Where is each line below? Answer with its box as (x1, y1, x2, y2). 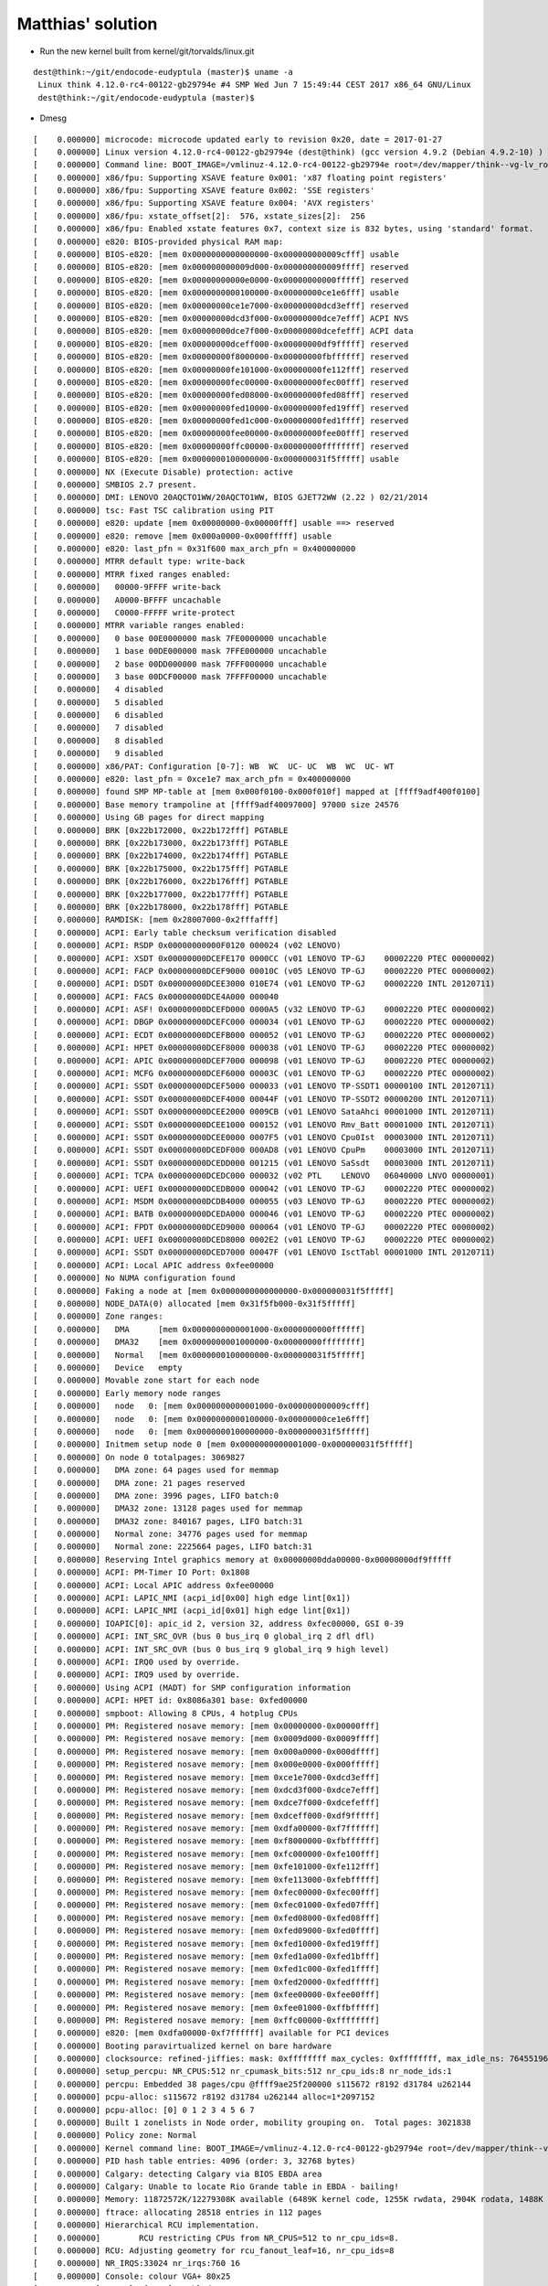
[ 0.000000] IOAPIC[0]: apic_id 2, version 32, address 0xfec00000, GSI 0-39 (33, 1618, 405, 1629)
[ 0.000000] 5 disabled (33, 697, 163, 708)
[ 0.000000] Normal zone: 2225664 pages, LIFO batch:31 (33, 1542, 312, 1552)
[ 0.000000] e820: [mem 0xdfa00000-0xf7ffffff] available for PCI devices (33, 2028, 390, 2038)
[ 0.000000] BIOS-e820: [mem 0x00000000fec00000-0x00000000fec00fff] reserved (33, 377, 409, 388)
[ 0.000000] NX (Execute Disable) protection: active (33, 466, 294, 477)
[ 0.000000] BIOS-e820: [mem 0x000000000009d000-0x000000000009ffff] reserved (33, 262, 409, 272)
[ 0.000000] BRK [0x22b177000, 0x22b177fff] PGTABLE (33, 889, 289, 900)
